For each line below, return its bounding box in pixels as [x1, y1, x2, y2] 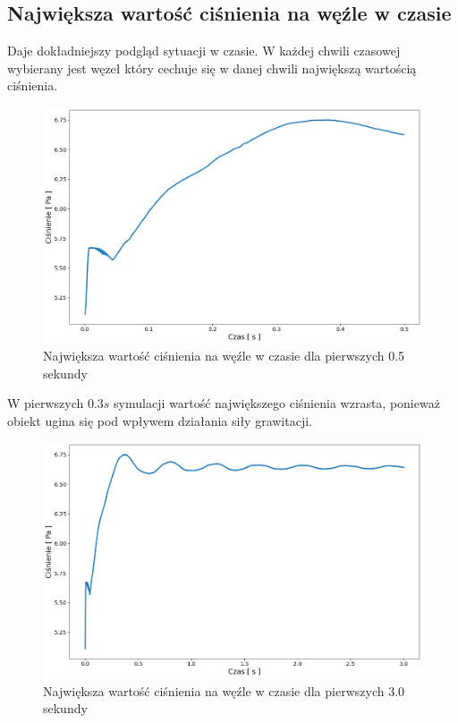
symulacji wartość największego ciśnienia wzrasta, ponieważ [114, 394, 440, 413]
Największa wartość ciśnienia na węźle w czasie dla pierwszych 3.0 [43, 681, 405, 700]
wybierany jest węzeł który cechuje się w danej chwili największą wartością [7, 58, 417, 77]
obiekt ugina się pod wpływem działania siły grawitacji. [7, 411, 312, 430]
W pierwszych [7, 394, 84, 413]
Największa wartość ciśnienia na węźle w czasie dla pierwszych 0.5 [43, 346, 405, 365]
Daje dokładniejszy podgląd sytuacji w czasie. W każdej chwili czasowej [7, 41, 401, 60]
